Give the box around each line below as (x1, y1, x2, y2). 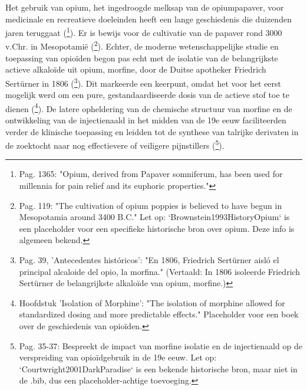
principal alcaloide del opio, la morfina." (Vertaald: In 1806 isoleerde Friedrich (19, 265, 301, 277)
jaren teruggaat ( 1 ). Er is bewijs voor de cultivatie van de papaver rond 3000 (5, 25, 282, 38)
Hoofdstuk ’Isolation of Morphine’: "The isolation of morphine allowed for (19, 296, 285, 309)
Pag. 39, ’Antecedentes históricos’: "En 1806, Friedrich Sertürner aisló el (19, 253, 279, 266)
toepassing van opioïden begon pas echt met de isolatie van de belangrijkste (5, 51, 278, 64)
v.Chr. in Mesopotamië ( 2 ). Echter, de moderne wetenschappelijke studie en (5, 38, 279, 53)
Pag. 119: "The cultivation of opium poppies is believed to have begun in (19, 199, 282, 211)
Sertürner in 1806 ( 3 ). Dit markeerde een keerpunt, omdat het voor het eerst (5, 75, 282, 89)
